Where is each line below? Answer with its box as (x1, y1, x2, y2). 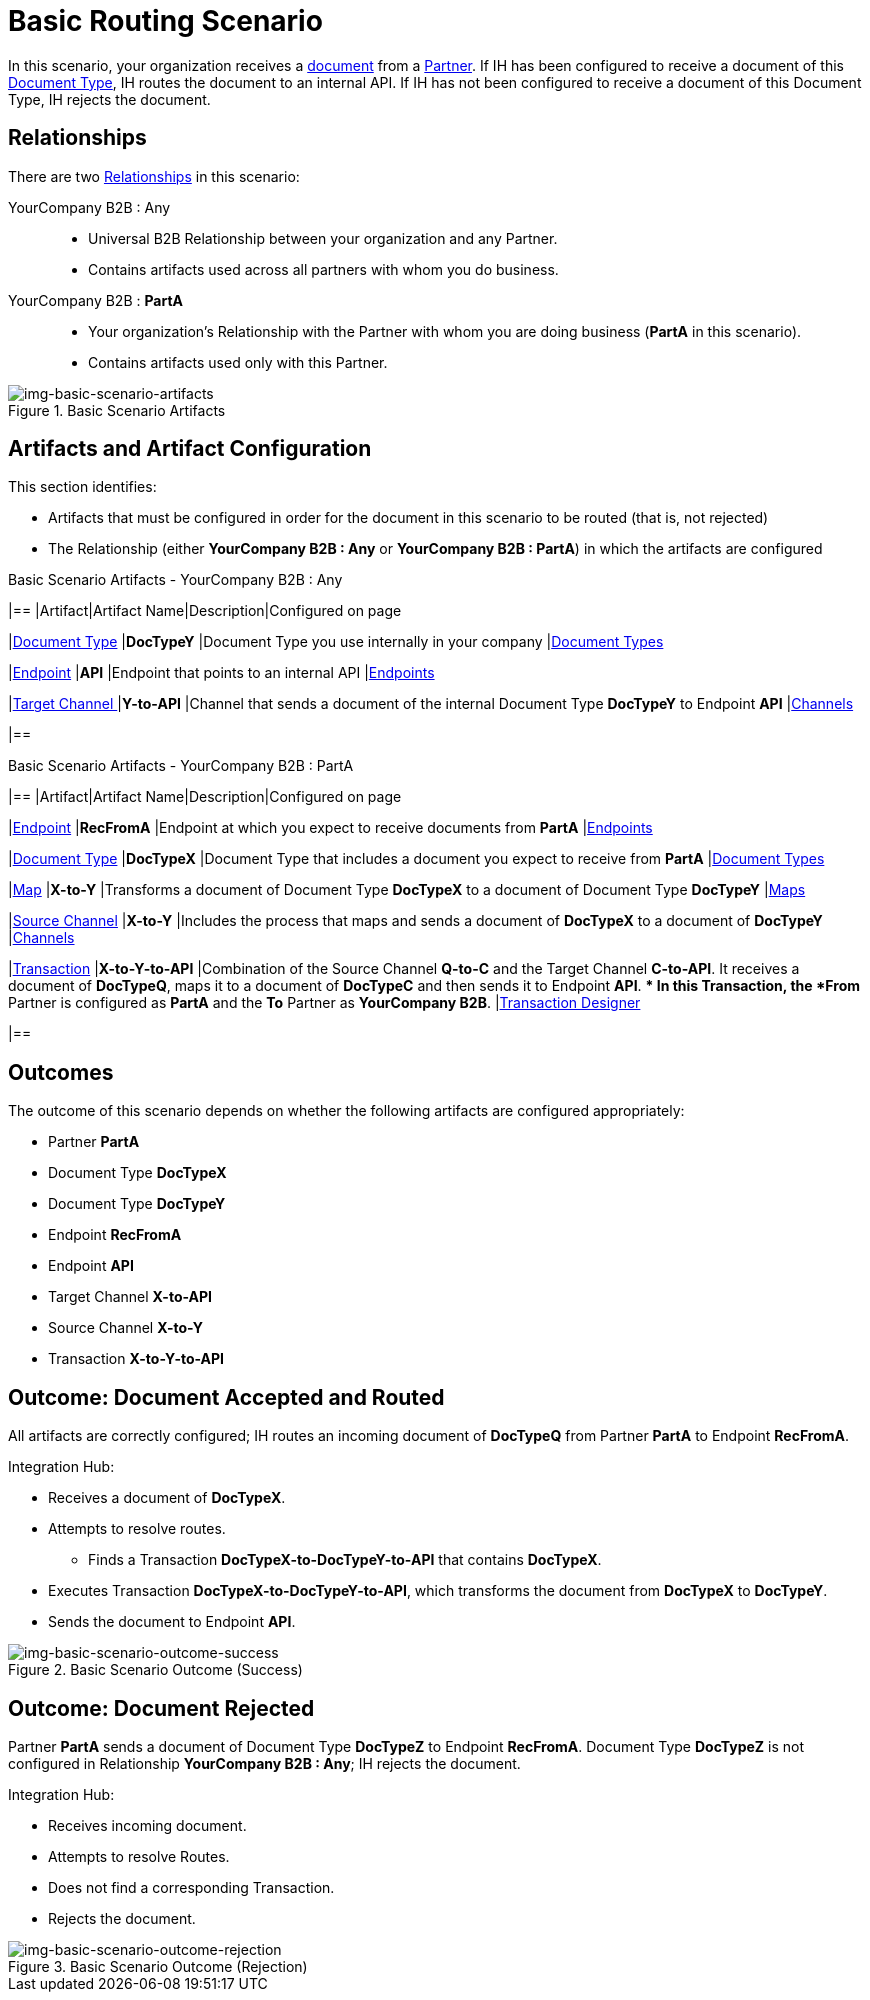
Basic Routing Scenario (8, 4, 323, 38)
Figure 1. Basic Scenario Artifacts (8, 401, 226, 419)
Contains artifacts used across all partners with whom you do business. (88, 260, 559, 278)
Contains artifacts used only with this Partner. (88, 353, 388, 371)
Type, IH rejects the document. (8, 90, 211, 108)
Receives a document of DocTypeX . (48, 1489, 286, 1507)
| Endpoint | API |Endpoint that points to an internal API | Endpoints (8, 664, 435, 682)
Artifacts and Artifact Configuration (8, 436, 372, 462)
